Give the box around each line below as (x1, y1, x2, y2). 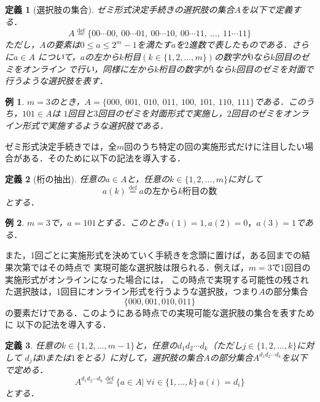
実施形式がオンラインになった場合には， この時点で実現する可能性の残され (5, 273, 309, 285)
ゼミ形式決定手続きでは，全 (5, 139, 117, 152)
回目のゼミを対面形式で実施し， (98, 107, 227, 120)
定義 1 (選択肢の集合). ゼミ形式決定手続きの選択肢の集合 (5, 3, 235, 15)
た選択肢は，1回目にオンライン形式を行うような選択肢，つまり (5, 285, 259, 298)
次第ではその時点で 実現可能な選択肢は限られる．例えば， (13, 260, 249, 273)
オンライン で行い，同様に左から (21, 62, 155, 75)
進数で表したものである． (189, 38, 292, 51)
